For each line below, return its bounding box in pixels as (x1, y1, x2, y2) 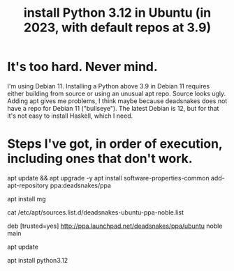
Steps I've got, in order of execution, (7, 136, 223, 152)
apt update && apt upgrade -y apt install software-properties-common (7, 173, 210, 182)
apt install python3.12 (7, 256, 68, 264)
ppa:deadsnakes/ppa (50, 181, 112, 189)
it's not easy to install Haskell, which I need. (7, 111, 133, 120)
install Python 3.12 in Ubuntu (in (23, 5, 212, 21)
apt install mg (7, 194, 47, 203)
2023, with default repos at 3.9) (23, 20, 212, 36)
